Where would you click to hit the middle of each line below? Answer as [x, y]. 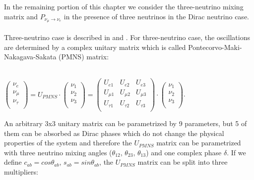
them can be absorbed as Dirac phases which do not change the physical [114, 133]
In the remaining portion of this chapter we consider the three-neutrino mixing [124, 6]
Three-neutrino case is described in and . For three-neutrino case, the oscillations [127, 37]
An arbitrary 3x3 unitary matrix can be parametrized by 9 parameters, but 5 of [126, 123]
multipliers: [21, 171]
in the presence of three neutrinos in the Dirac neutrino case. [156, 16]
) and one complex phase [184, 152]
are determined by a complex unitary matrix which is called [95, 47]
